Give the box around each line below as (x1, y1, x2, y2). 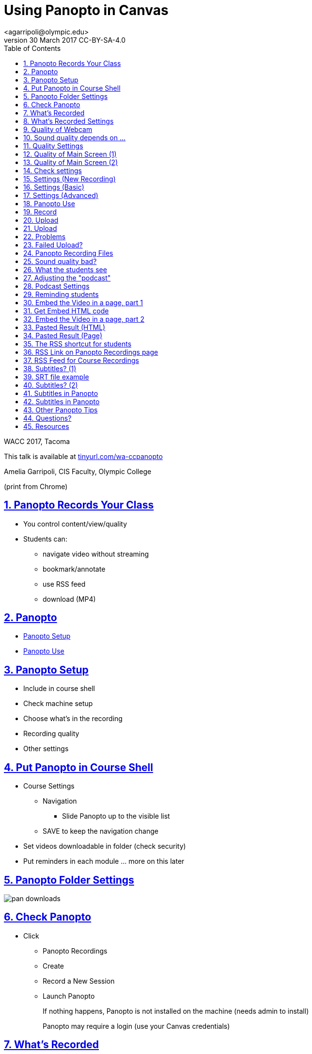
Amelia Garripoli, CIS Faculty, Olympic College (4, 467, 152, 476)
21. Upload (23, 224, 57, 232)
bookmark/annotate (43, 564, 106, 573)
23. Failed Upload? (23, 240, 83, 249)
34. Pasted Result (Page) (23, 331, 103, 340)
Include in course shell (23, 684, 95, 693)
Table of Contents (4, 44, 61, 52)
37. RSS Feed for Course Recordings (23, 356, 139, 364)
